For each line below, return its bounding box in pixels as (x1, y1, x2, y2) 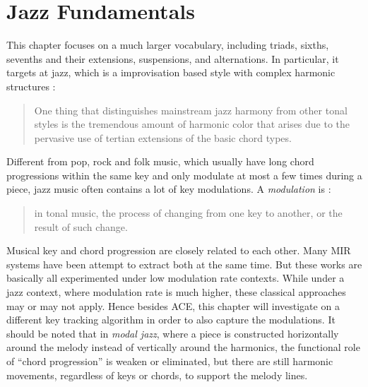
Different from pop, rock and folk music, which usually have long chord (6, 154, 314, 169)
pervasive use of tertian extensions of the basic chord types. (34, 130, 292, 145)
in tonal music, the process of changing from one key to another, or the (34, 206, 343, 220)
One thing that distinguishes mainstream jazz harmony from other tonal (34, 102, 348, 117)
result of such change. (34, 219, 128, 234)
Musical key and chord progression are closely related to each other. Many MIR (6, 243, 351, 258)
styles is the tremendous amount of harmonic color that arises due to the (34, 117, 350, 131)
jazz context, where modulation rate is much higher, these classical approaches (6, 285, 346, 299)
